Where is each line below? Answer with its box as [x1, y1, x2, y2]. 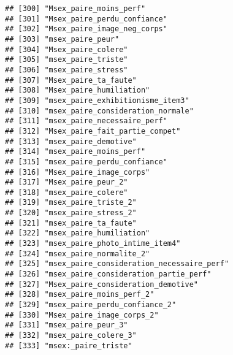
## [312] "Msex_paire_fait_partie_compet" [5, 126, 181, 136]
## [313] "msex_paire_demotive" [5, 137, 137, 146]
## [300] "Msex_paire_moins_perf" [5, 4, 146, 13]
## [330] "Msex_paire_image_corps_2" [5, 310, 159, 319]
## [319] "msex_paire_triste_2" [5, 198, 137, 207]
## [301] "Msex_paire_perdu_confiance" [5, 14, 167, 23]
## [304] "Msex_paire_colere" [5, 45, 128, 54]
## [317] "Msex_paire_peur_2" [5, 178, 128, 187]
